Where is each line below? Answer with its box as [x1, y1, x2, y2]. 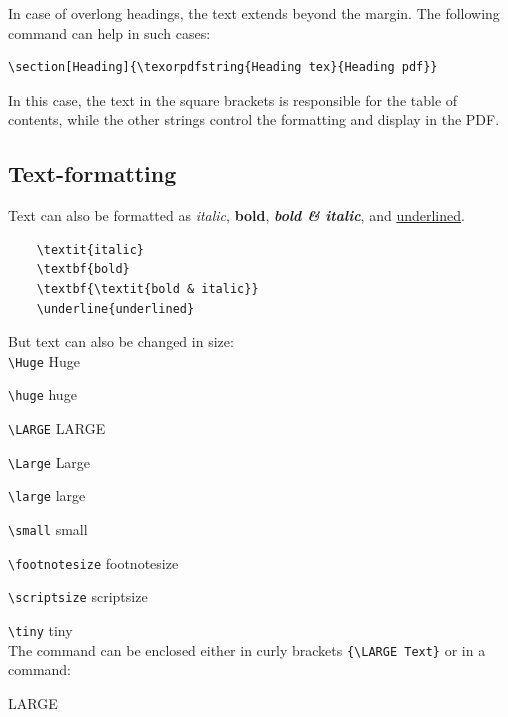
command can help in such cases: [8, 22, 211, 43]
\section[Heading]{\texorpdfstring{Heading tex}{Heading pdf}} [8, 60, 438, 75]
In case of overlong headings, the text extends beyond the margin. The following [8, 3, 500, 23]
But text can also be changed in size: [8, 331, 234, 352]
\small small [8, 519, 88, 540]
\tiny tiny [8, 619, 73, 640]
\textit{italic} [36, 242, 145, 257]
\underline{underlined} [36, 301, 195, 316]
